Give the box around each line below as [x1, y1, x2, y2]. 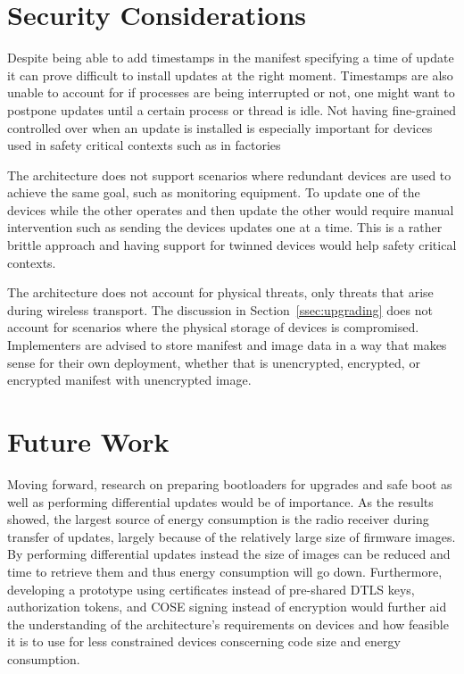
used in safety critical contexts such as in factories [7, 136, 281, 154]
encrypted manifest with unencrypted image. [7, 370, 252, 389]
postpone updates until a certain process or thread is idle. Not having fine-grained [7, 100, 457, 119]
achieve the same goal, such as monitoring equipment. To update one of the [7, 183, 420, 202]
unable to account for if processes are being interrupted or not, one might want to [7, 83, 455, 102]
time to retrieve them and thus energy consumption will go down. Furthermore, [7, 562, 443, 580]
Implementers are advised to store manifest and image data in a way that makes [7, 336, 447, 354]
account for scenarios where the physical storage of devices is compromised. [7, 318, 419, 337]
